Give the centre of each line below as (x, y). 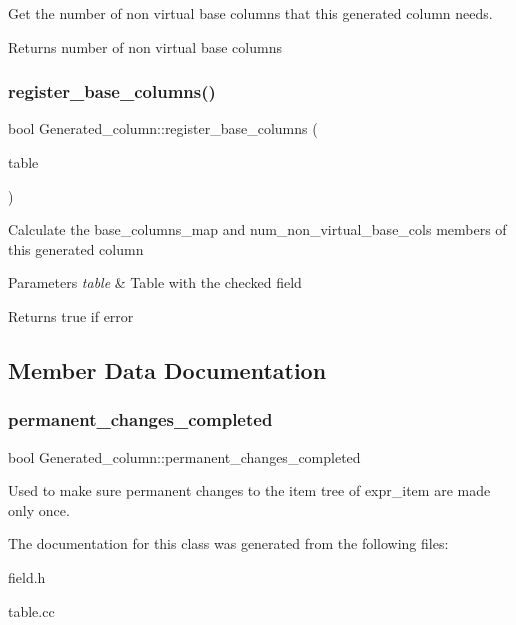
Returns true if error (71, 315)
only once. (39, 509)
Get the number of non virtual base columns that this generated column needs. (250, 13)
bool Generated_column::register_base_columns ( (163, 128)
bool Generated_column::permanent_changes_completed (184, 456)
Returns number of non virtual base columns (145, 46)
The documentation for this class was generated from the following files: (228, 543)
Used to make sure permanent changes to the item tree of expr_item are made (249, 490)
